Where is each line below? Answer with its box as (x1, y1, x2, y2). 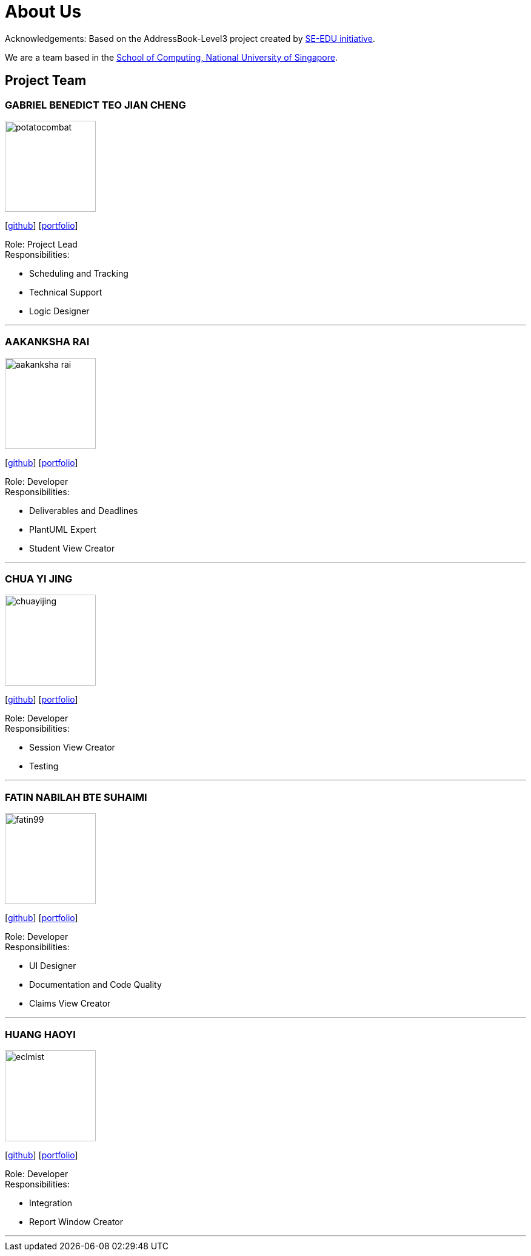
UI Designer (29, 961, 76, 971)
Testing (29, 761, 59, 772)
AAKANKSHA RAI (5, 336, 90, 348)
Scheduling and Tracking (29, 268, 129, 279)
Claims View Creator (29, 998, 111, 1009)
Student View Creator (29, 542, 115, 553)
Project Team (5, 73, 87, 89)
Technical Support (29, 286, 102, 297)
